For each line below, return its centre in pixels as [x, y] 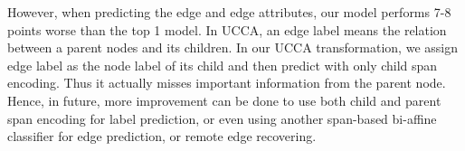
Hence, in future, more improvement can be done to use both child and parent [224, 100]
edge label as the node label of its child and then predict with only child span [223, 65]
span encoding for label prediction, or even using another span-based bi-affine [222, 118]
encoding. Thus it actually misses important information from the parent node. [227, 83]
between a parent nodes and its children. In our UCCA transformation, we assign [232, 47]
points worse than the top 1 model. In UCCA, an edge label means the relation [227, 29]
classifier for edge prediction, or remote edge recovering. [162, 136]
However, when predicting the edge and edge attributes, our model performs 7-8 [229, 12]
